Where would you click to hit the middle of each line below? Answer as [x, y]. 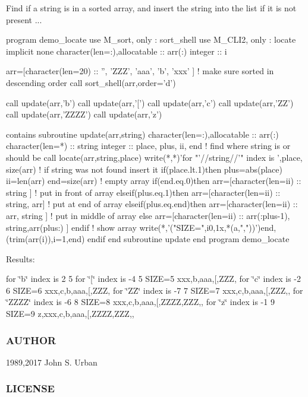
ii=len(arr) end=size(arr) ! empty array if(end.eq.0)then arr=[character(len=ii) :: [154, 181]
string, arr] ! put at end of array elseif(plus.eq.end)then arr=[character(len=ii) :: [152, 204]
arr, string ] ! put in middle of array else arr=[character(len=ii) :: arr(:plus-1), [148, 215]
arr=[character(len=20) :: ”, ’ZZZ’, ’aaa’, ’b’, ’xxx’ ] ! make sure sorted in [140, 71]
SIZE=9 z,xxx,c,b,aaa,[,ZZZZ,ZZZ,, [70, 314]
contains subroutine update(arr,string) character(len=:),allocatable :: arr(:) [142, 134]
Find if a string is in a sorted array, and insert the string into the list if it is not [151, 8]
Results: [21, 258]
